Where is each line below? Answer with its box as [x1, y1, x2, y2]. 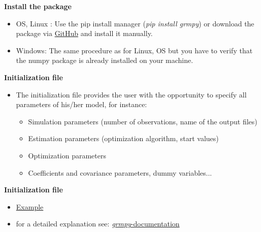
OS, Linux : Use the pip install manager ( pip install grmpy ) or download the [16, 18, 254, 28]
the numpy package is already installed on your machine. [16, 55, 193, 65]
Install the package [4, 1, 72, 11]
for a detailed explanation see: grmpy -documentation [16, 218, 180, 229]
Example [16, 201, 44, 212]
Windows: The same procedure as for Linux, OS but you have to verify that [16, 45, 253, 55]
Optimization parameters [28, 150, 106, 160]
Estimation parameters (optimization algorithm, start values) [28, 133, 219, 144]
